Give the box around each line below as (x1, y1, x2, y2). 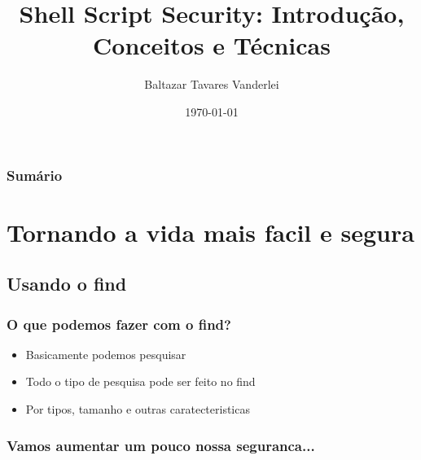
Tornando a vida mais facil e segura (7, 215, 414, 248)
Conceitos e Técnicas (93, 28, 331, 62)
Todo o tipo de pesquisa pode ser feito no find (25, 373, 256, 390)
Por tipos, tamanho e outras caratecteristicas (25, 400, 250, 417)
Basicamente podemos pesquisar (25, 345, 186, 362)
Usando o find (7, 271, 127, 296)
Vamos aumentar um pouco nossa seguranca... (7, 435, 315, 455)
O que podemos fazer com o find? (7, 313, 231, 334)
